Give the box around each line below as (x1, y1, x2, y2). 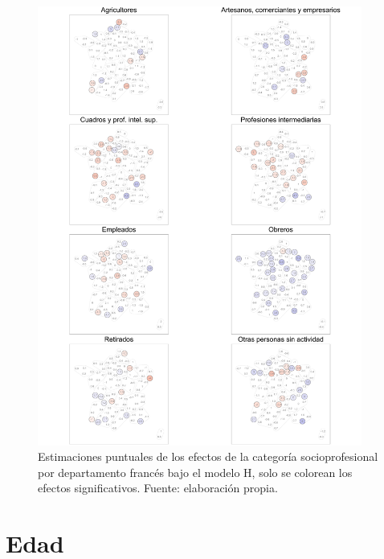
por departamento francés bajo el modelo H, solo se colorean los (38, 463, 353, 480)
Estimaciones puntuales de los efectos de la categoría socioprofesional (38, 448, 378, 465)
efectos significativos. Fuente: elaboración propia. (38, 479, 278, 496)
